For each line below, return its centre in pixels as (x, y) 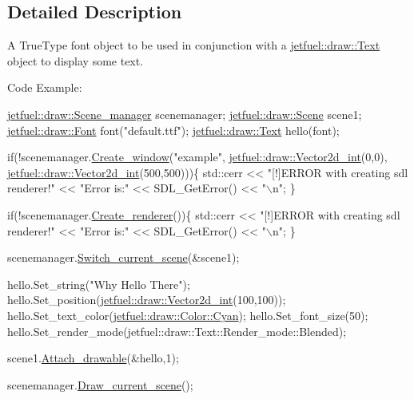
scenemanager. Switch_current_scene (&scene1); (123, 257)
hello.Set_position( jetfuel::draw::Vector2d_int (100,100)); (147, 300)
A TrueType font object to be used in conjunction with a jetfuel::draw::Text (194, 45)
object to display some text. (76, 60)
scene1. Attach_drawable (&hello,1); (93, 358)
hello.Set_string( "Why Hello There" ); (99, 284)
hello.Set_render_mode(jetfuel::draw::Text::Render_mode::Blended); (177, 331)
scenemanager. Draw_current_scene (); (100, 384)
